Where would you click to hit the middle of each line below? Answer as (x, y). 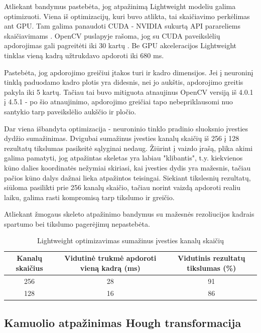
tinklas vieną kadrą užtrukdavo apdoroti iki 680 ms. (84, 55)
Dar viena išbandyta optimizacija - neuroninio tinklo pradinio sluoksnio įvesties (126, 128)
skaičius (29, 268)
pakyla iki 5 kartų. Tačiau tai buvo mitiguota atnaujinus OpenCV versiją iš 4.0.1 (129, 92)
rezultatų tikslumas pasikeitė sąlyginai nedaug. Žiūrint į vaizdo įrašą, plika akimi (128, 148)
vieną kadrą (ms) (110, 268)
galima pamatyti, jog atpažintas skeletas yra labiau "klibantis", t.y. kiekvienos (123, 158)
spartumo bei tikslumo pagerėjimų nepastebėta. (77, 223)
